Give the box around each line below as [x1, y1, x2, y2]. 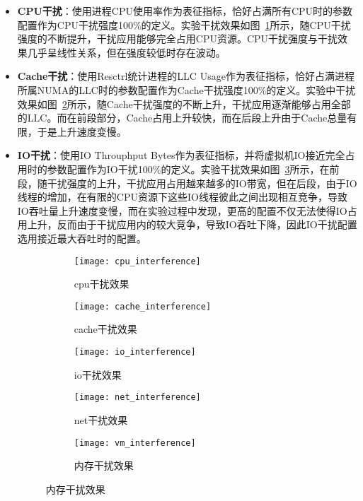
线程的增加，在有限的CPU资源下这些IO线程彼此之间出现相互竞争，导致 [17, 189, 347, 204]
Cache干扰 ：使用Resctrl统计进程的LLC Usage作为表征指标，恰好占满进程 [17, 69, 355, 83]
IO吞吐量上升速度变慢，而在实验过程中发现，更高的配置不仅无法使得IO [17, 203, 347, 218]
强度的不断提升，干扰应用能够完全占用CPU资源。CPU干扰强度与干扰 [17, 31, 338, 46]
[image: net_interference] [74, 392, 201, 403]
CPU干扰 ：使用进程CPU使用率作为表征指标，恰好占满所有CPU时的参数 [17, 4, 353, 18]
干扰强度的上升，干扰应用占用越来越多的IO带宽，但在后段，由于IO [47, 175, 357, 190]
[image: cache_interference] [74, 301, 212, 312]
